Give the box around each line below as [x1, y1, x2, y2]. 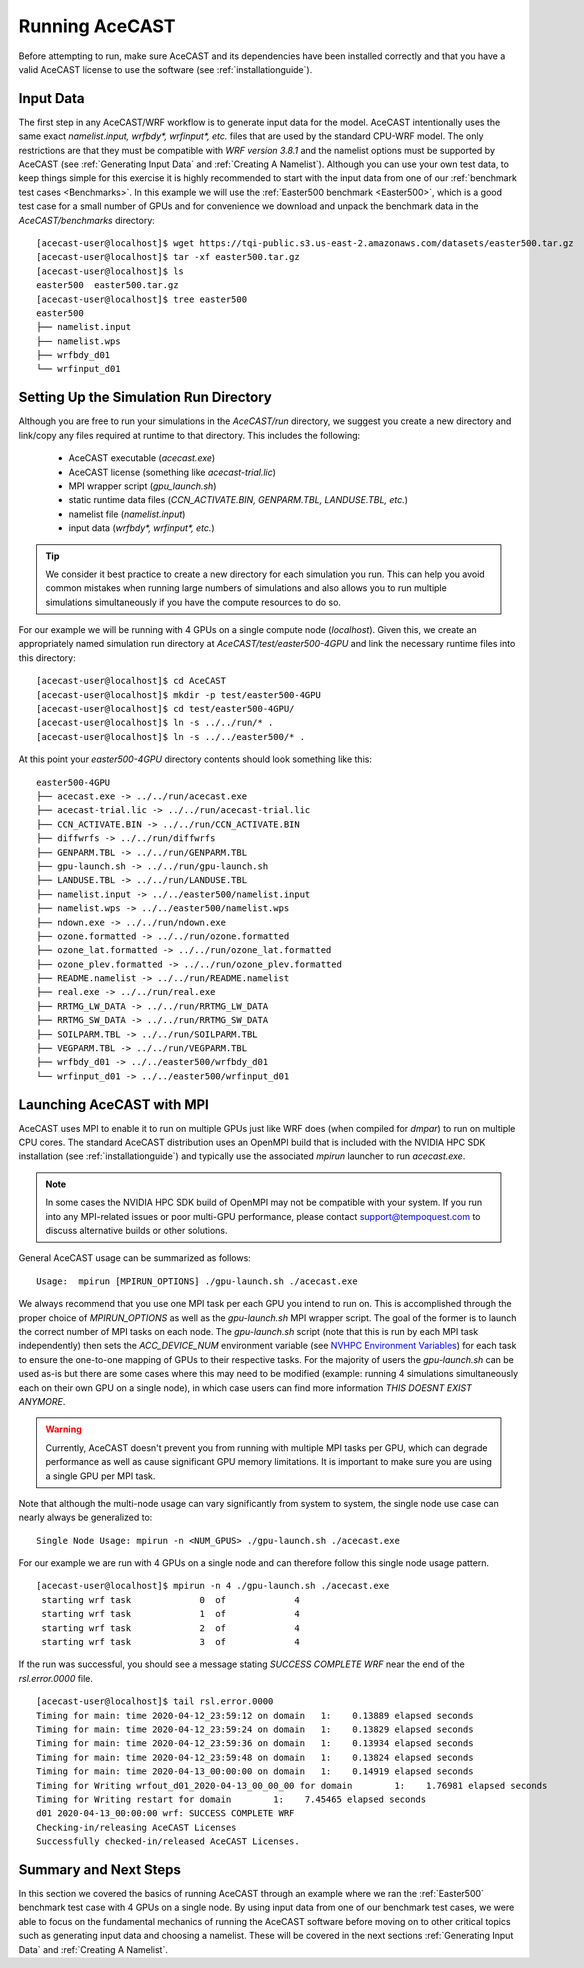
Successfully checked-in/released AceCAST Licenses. [36, 1836, 300, 1847]
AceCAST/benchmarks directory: [18, 214, 155, 226]
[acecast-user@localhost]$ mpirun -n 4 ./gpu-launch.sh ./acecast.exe [36, 1580, 390, 1592]
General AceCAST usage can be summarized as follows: [18, 1252, 252, 1264]
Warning [45, 1423, 82, 1435]
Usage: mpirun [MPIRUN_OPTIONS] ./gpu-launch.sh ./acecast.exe [36, 1275, 359, 1287]
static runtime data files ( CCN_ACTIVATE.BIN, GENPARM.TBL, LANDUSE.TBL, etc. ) [68, 494, 409, 506]
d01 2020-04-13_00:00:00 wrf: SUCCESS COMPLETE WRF [36, 1808, 295, 1819]
